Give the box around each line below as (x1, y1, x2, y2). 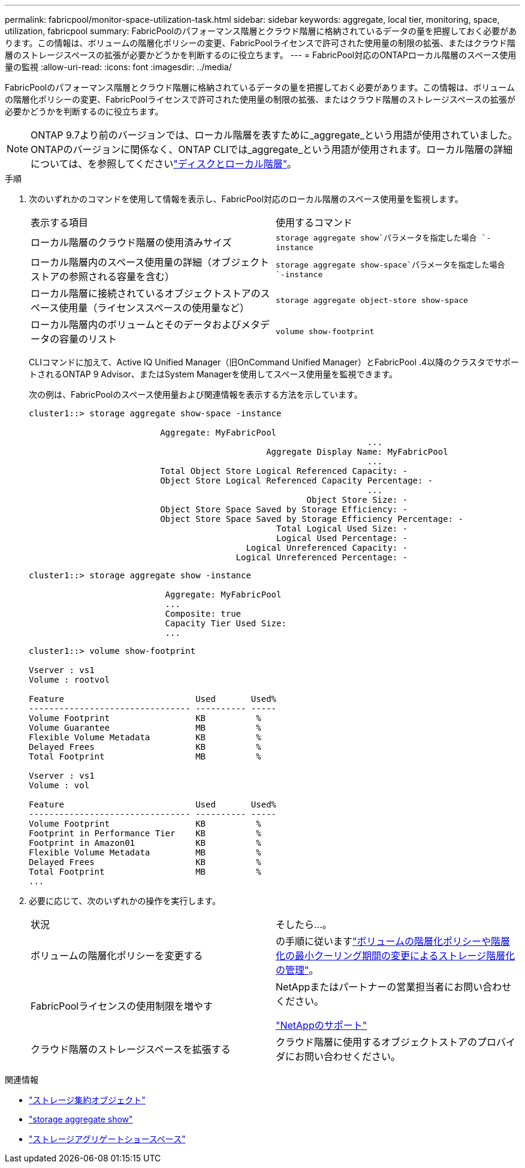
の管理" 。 (276, 964, 319, 976)
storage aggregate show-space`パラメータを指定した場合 (276, 260, 505, 269)
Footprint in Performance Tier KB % (29, 828, 261, 838)
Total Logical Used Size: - (276, 524, 408, 533)
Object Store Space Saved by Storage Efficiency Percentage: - (160, 514, 463, 524)
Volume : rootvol (29, 675, 110, 684)
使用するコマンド (276, 217, 353, 229)
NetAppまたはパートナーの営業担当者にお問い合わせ (276, 981, 512, 993)
